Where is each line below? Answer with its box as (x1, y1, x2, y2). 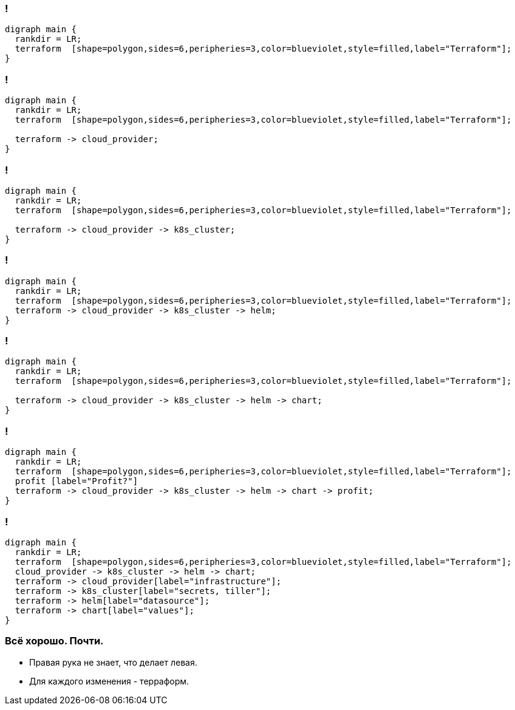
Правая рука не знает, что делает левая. (29, 657, 197, 667)
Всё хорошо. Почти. (5, 635, 104, 647)
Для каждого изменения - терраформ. (29, 675, 189, 686)
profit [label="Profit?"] (15, 476, 138, 486)
